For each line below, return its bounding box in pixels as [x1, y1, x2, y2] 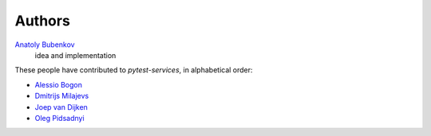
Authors [14, 12, 71, 29]
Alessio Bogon [34, 80, 83, 89]
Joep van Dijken [34, 102, 88, 111]
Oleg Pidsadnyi [34, 113, 85, 122]
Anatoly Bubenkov [14, 40, 75, 49]
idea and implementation [34, 50, 117, 60]
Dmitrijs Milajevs [34, 91, 89, 101]
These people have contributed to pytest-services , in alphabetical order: [14, 65, 253, 75]
